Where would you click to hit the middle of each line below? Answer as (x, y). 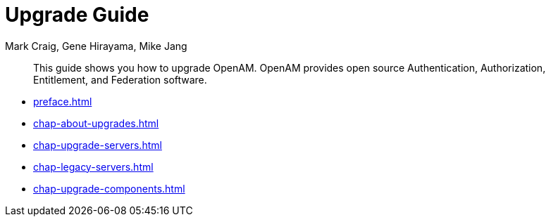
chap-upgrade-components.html (109, 188)
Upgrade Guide (77, 15)
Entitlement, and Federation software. (120, 79)
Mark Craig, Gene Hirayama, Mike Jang (96, 46)
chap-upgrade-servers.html (98, 145)
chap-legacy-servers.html (93, 166)
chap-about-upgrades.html (96, 123)
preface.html (63, 101)
